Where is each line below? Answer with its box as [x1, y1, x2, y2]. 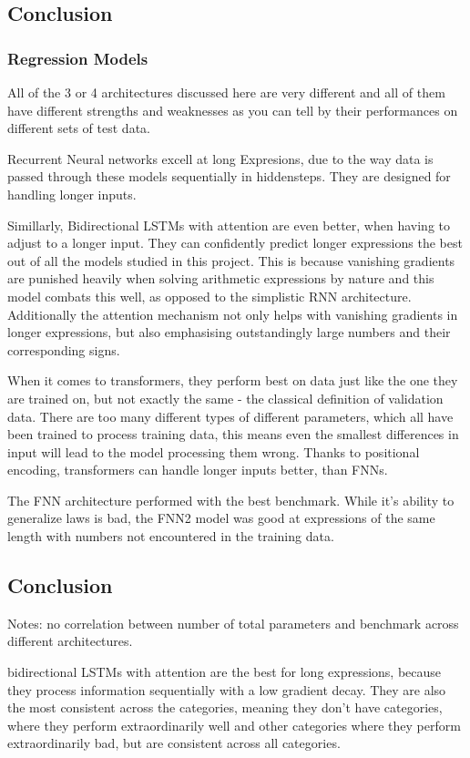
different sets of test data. [7, 118, 150, 138]
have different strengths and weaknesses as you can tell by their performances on [7, 100, 458, 119]
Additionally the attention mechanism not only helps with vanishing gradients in [7, 304, 458, 323]
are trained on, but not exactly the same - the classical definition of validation [7, 388, 444, 407]
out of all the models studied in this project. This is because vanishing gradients [7, 251, 455, 270]
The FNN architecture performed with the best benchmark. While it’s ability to [7, 490, 455, 509]
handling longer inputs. [7, 184, 137, 203]
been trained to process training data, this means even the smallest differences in [7, 425, 459, 444]
